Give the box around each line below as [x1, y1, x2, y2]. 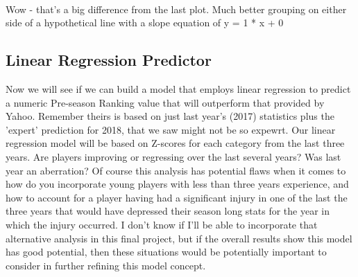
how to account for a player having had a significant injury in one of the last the [6, 190, 348, 204]
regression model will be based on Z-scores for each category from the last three [6, 136, 345, 150]
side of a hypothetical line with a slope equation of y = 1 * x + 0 [6, 15, 284, 30]
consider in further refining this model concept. [6, 258, 206, 272]
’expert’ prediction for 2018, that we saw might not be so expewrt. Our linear [6, 122, 336, 136]
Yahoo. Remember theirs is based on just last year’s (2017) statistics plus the [6, 109, 334, 123]
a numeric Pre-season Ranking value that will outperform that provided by [6, 95, 325, 109]
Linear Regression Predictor [6, 49, 212, 71]
